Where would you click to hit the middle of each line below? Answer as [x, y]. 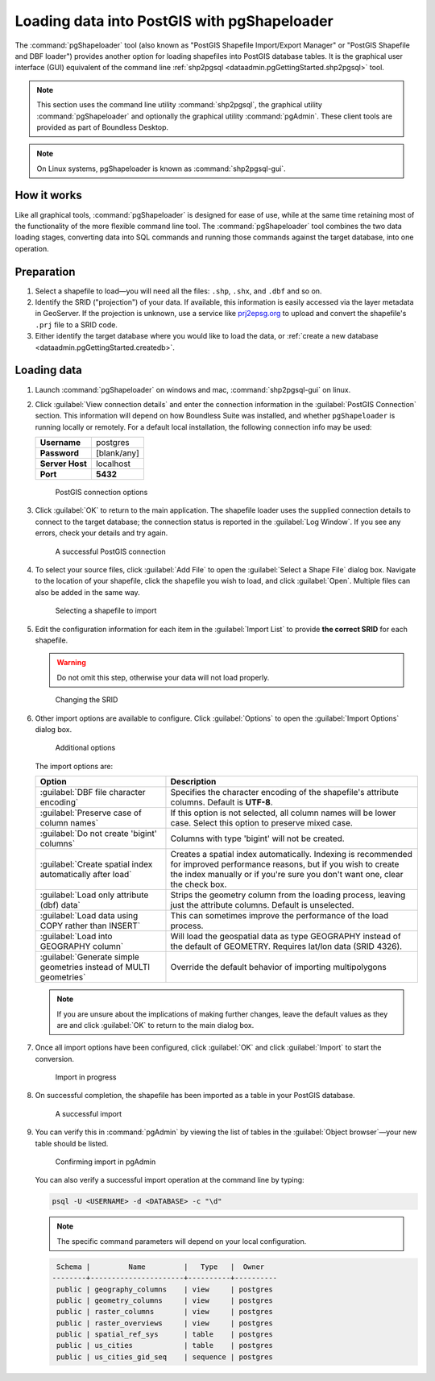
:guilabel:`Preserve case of [91, 813]
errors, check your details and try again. [101, 533]
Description [193, 782]
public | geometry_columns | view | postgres [165, 1300]
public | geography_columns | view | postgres [165, 1289]
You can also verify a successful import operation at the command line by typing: [170, 1180]
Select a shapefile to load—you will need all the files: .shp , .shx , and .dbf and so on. [178, 291]
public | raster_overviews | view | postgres [165, 1323]
